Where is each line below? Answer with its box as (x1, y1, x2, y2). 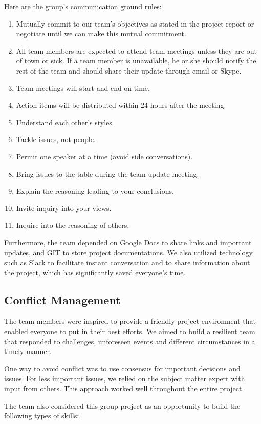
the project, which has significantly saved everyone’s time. (4, 267, 186, 277)
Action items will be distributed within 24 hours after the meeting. (16, 100, 226, 110)
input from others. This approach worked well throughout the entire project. (4, 383, 244, 394)
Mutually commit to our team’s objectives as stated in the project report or (16, 18, 254, 29)
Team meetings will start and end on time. (16, 82, 150, 93)
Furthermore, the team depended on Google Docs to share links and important (4, 237, 252, 247)
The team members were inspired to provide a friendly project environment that (4, 316, 256, 326)
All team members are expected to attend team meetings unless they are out (16, 45, 257, 56)
